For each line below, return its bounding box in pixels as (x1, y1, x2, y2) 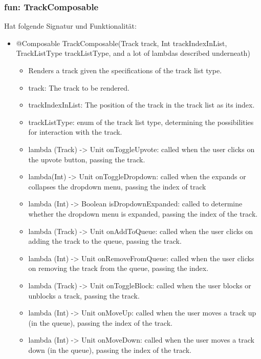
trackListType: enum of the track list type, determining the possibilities (28, 116, 254, 127)
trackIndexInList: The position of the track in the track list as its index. (28, 99, 255, 110)
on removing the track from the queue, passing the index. (28, 263, 209, 273)
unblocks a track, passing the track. (28, 290, 140, 301)
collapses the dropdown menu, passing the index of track (28, 181, 206, 192)
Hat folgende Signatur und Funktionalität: (4, 20, 137, 31)
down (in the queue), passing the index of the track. (28, 344, 191, 355)
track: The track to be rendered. (28, 82, 129, 93)
